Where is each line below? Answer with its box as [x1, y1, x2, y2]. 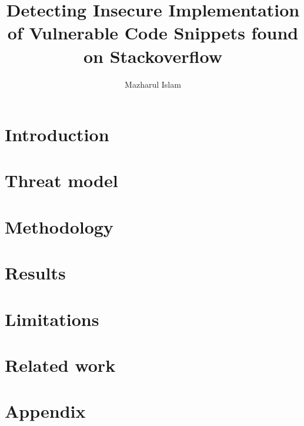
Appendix [5, 399, 86, 423]
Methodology [5, 214, 113, 238]
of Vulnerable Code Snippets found [7, 21, 299, 45]
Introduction [5, 122, 109, 147]
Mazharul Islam [125, 78, 181, 90]
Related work [5, 352, 116, 377]
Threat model [5, 168, 118, 192]
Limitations [5, 307, 99, 331]
